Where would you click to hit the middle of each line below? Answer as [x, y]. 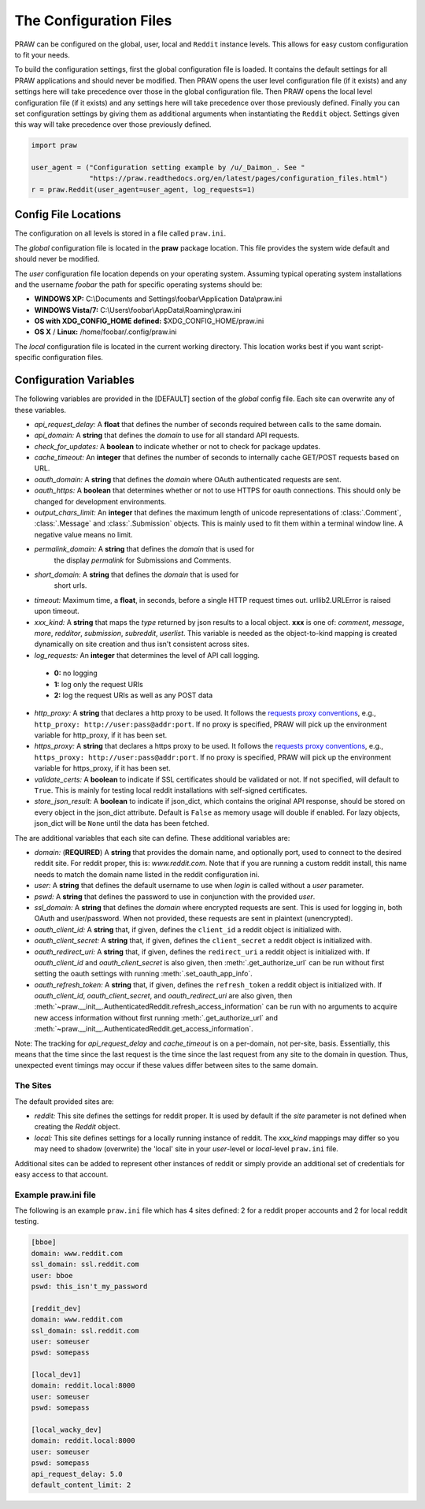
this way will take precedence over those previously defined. [113, 125]
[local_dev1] [56, 1375]
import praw [54, 145]
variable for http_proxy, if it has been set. [101, 735]
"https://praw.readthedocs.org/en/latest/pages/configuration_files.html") [239, 178]
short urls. [70, 585]
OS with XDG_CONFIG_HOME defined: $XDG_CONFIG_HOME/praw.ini [149, 321]
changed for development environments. [100, 501]
